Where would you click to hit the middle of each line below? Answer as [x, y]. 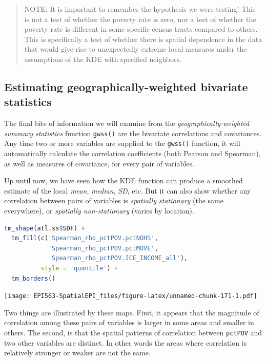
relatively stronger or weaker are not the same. [77, 353]
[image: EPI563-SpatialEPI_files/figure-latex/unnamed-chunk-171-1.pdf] [131, 296]
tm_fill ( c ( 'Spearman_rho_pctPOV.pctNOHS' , [85, 238]
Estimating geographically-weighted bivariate [126, 86]
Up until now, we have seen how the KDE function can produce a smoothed [124, 180]
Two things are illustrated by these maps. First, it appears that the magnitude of [132, 312]
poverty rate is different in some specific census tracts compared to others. [141, 29]
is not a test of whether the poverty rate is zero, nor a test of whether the [140, 19]
